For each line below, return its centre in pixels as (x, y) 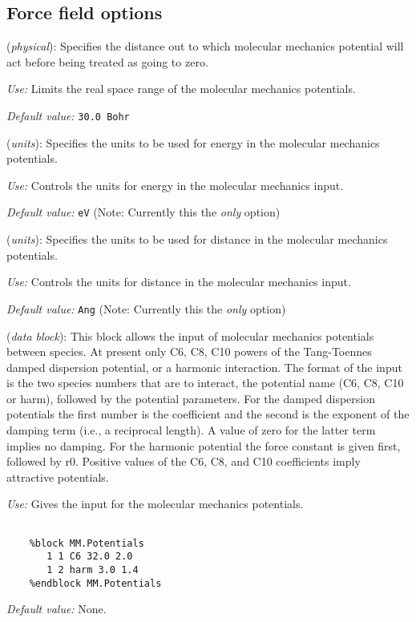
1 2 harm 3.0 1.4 (93, 570)
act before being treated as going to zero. (107, 61)
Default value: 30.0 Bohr (68, 115)
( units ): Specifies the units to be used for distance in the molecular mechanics (197, 239)
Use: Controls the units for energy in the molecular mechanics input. (175, 185)
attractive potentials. (58, 477)
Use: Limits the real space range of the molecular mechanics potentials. (181, 89)
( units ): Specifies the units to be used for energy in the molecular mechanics (193, 142)
